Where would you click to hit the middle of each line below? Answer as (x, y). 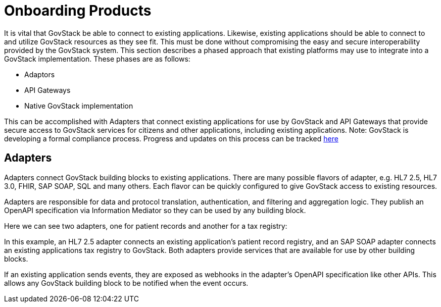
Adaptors (40, 74)
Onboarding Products (78, 11)
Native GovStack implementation (79, 106)
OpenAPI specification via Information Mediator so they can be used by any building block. (155, 210)
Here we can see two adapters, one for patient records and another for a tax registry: (146, 226)
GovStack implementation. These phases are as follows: (97, 59)
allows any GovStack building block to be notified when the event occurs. (126, 283)
